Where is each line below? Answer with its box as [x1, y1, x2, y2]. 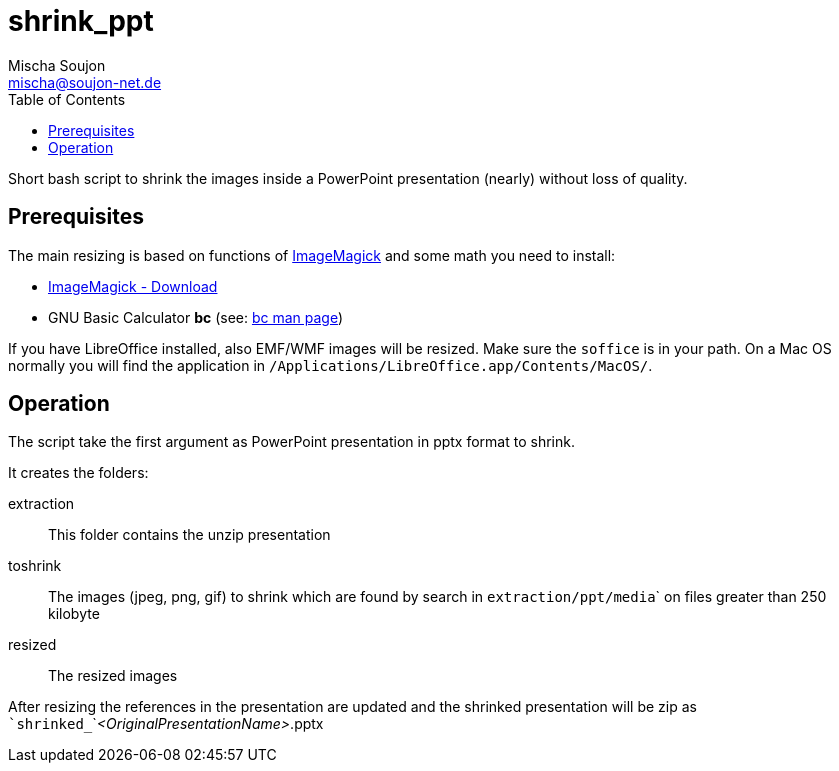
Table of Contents [8, 90, 126, 108]
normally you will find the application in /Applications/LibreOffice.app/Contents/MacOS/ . [8, 356, 653, 374]
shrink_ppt [8, 4, 154, 38]
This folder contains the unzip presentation [48, 526, 331, 544]
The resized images [48, 667, 178, 685]
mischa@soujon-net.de [8, 73, 162, 91]
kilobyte [48, 605, 100, 623]
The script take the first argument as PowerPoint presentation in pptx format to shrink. [8, 433, 575, 451]
